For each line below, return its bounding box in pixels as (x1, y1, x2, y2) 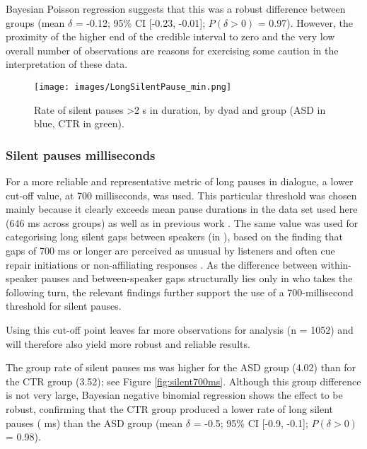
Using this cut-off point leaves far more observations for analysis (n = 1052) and (6, 322, 354, 337)
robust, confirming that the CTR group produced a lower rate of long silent (6, 401, 333, 416)
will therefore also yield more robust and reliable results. (6, 336, 250, 351)
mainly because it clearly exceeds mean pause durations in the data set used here (6, 202, 358, 216)
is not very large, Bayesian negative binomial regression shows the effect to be (6, 387, 343, 402)
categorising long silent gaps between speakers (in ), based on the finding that (6, 229, 343, 244)
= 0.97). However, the (257, 15, 353, 30)
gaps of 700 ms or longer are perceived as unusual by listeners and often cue (6, 243, 335, 257)
